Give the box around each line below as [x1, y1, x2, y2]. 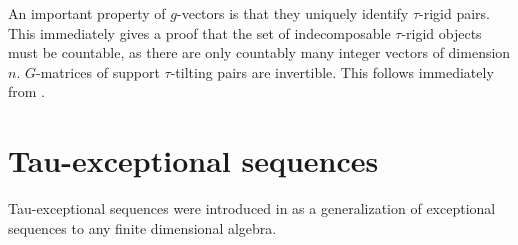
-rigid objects [401, 22, 482, 43]
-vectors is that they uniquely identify [177, 3, 409, 23]
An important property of [8, 3, 166, 23]
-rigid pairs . [419, 3, 490, 23]
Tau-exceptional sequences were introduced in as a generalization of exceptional [8, 198, 496, 219]
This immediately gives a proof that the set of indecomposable [8, 22, 391, 43]
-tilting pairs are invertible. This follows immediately [170, 61, 494, 82]
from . [8, 81, 46, 102]
